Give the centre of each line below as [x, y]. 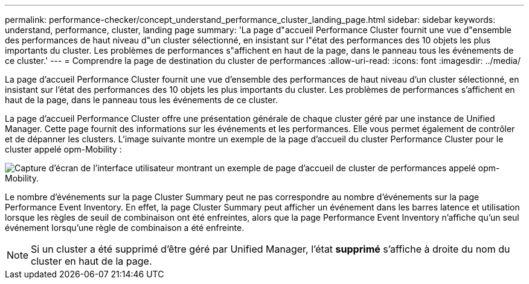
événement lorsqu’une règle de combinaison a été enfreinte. [125, 228]
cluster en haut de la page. [91, 261]
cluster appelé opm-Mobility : [63, 149]
